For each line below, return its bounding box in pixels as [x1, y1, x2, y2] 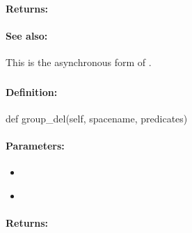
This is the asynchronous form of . [6, 54, 152, 69]
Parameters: [6, 138, 65, 152]
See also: [6, 28, 48, 42]
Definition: [6, 84, 58, 99]
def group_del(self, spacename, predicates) [6, 111, 188, 125]
